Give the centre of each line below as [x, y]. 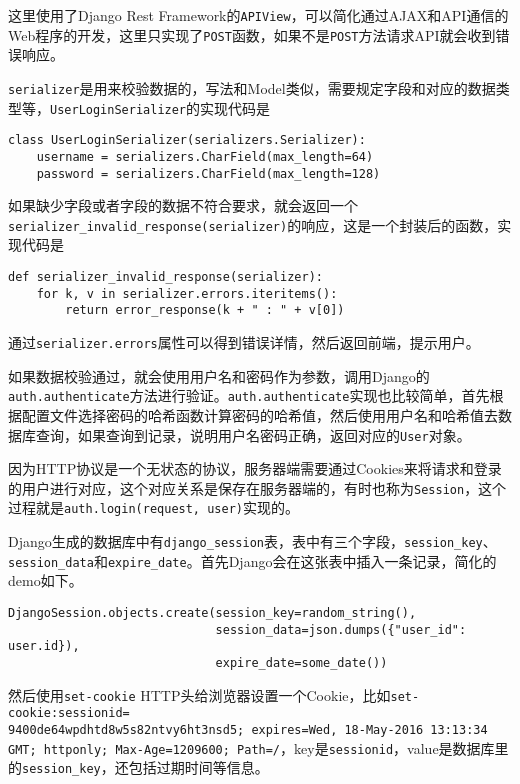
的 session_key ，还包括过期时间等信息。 [138, 767]
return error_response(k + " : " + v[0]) [205, 310]
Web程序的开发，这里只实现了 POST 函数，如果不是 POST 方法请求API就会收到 [252, 34]
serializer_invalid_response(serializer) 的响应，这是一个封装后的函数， [253, 224]
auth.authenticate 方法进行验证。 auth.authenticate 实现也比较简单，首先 [249, 395]
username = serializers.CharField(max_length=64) [205, 156]
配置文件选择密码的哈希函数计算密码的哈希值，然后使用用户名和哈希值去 [259, 414]
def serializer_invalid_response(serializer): [165, 277]
